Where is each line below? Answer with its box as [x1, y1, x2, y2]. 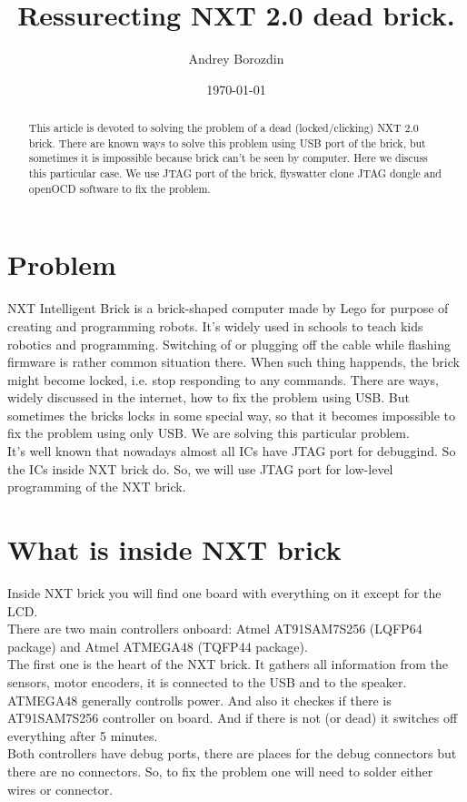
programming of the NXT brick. [7, 477, 186, 496]
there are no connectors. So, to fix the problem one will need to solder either [7, 761, 433, 780]
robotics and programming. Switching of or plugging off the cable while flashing [7, 334, 452, 353]
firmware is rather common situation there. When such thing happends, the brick [7, 352, 460, 371]
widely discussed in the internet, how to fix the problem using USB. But [7, 388, 410, 407]
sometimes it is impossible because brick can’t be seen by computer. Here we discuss [28, 150, 428, 166]
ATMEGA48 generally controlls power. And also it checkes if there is [7, 690, 392, 709]
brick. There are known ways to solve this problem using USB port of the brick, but [28, 135, 426, 150]
